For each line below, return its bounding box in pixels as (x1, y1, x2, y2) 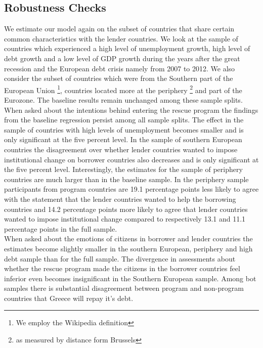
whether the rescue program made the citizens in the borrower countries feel (4, 263, 240, 274)
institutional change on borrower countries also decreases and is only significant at (4, 154, 259, 164)
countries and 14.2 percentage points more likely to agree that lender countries (4, 203, 248, 214)
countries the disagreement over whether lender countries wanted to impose (4, 144, 238, 154)
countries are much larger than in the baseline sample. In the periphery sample (4, 173, 249, 184)
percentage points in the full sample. (4, 223, 117, 234)
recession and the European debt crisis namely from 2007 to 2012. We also (4, 63, 235, 73)
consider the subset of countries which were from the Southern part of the (4, 73, 233, 83)
